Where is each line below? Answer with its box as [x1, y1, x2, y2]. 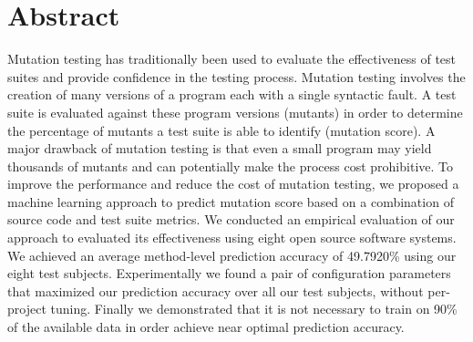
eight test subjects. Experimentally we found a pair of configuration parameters [7, 264, 451, 283]
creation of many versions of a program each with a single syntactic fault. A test [7, 85, 457, 104]
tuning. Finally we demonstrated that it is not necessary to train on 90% [50, 299, 458, 318]
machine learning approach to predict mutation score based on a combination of [7, 192, 454, 211]
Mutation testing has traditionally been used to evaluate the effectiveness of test [7, 49, 457, 68]
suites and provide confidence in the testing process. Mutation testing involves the [7, 67, 466, 86]
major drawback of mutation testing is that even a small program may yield [7, 139, 432, 158]
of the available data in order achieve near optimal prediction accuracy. [7, 317, 405, 337]
